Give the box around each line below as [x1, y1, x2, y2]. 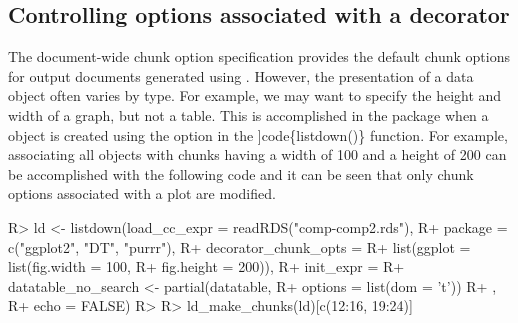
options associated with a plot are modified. [8, 183, 276, 204]
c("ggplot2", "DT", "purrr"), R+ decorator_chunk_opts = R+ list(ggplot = [8, 236, 471, 257]
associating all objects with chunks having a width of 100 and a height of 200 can [8, 144, 507, 165]
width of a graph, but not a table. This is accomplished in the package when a [8, 104, 489, 125]
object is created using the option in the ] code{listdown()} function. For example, [8, 124, 508, 145]
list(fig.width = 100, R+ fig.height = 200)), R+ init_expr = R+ [8, 256, 405, 277]
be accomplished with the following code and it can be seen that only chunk [8, 163, 474, 184]
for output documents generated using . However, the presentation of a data [8, 65, 474, 86]
